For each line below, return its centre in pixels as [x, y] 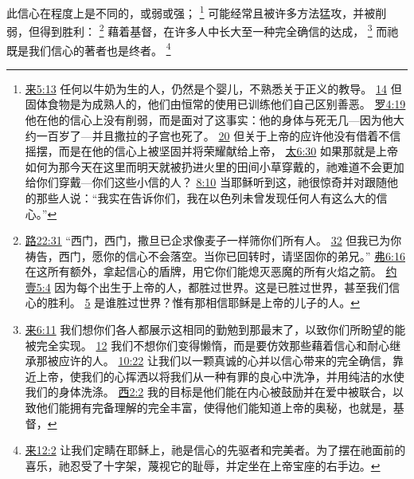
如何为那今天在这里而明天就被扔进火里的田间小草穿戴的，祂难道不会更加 [215, 166]
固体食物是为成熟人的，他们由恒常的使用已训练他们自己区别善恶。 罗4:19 [215, 104]
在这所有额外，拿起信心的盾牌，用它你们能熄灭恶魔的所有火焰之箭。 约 [211, 271]
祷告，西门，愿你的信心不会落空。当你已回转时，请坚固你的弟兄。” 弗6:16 [215, 255]
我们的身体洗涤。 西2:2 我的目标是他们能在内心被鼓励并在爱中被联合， [209, 392]
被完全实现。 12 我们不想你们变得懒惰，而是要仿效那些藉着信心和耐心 [207, 345]
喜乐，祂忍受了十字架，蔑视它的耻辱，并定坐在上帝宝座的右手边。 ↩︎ [203, 465]
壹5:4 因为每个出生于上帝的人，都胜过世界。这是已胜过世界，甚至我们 [207, 287]
